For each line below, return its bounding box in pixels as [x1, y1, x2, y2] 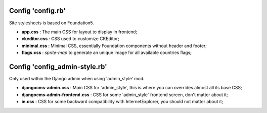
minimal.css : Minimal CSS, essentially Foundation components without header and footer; [21, 43, 207, 49]
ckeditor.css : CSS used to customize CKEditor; [21, 36, 120, 42]
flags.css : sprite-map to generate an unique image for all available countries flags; [21, 50, 192, 56]
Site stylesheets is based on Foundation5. [9, 20, 94, 26]
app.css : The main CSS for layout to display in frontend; [21, 29, 137, 35]
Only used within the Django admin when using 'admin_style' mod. [9, 75, 145, 81]
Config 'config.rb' [9, 6, 66, 15]
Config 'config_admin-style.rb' [9, 62, 107, 71]
